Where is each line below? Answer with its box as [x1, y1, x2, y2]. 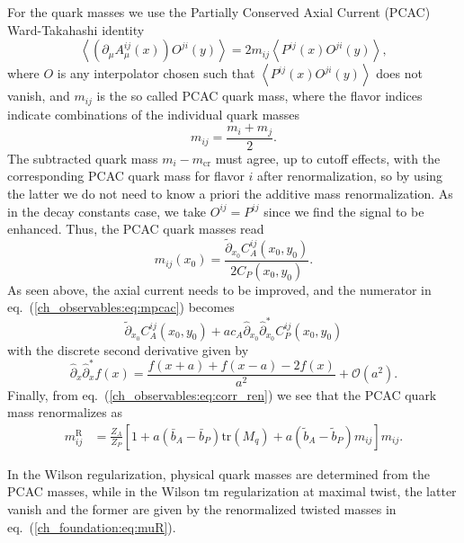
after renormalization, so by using [257, 166, 443, 185]
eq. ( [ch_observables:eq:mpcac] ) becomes [7, 298, 235, 316]
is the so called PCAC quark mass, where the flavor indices [96, 86, 423, 105]
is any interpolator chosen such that [57, 64, 255, 83]
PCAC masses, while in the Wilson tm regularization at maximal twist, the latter [7, 482, 457, 501]
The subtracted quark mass [7, 148, 158, 167]
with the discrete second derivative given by [7, 340, 249, 359]
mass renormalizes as [7, 403, 122, 422]
